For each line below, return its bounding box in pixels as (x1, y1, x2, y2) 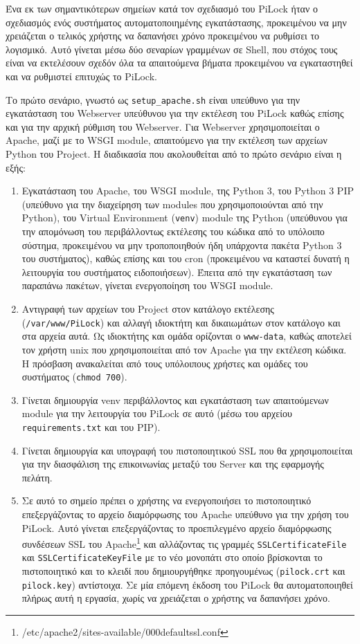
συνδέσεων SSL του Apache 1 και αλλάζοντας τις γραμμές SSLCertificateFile (21, 535, 347, 551)
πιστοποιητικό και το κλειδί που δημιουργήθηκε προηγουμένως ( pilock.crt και (21, 564, 345, 578)
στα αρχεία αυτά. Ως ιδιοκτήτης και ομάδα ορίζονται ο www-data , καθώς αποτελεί (21, 329, 352, 343)
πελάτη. (21, 470, 53, 484)
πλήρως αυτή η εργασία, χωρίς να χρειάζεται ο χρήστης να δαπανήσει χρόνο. (21, 591, 330, 605)
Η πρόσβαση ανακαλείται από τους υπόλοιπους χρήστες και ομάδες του (21, 356, 308, 370)
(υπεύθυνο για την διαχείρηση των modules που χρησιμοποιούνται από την (21, 196, 323, 211)
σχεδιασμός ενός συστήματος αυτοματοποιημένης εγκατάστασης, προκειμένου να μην (6, 15, 347, 29)
